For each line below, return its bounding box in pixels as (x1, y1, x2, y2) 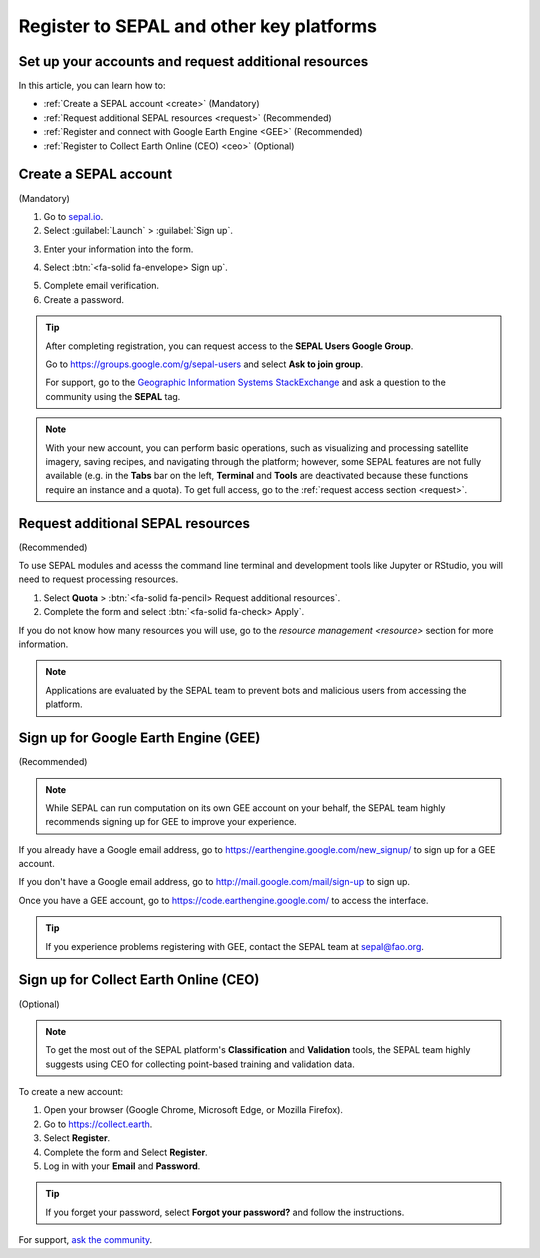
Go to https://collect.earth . (43, 1118, 153, 1130)
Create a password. (43, 293, 125, 305)
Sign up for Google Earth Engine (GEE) (18, 730, 261, 747)
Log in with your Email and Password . (43, 1160, 201, 1172)
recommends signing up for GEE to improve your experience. (45, 816, 297, 828)
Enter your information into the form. (43, 243, 194, 255)
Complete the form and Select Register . (43, 1146, 209, 1158)
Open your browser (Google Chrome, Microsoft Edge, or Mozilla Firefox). (43, 1104, 344, 1116)
